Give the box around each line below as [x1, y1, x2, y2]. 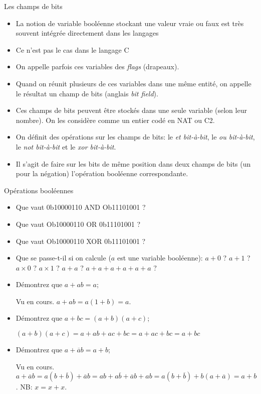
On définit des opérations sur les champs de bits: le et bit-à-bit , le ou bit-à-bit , [16, 132, 255, 142]
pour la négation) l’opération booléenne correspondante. [16, 168, 188, 179]
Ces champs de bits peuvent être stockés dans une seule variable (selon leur [16, 105, 247, 115]
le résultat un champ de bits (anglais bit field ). [16, 88, 158, 98]
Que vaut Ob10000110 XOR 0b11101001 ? [16, 235, 146, 246]
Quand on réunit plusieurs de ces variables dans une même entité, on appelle [16, 78, 251, 88]
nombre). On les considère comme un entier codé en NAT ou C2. [16, 114, 215, 125]
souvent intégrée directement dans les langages [16, 28, 159, 38]
